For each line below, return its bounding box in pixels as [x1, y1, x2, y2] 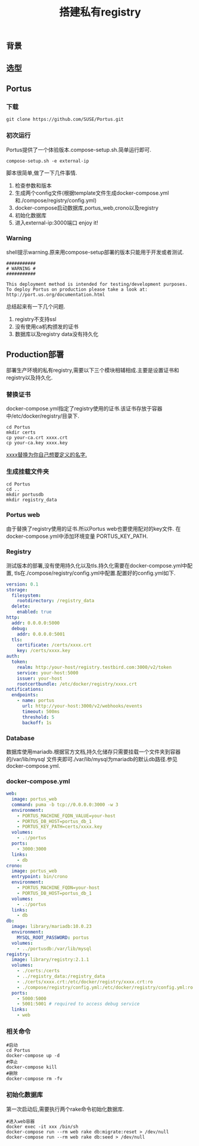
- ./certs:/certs [17, 968, 60, 974]
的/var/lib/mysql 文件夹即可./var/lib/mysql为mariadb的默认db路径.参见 [6, 755, 178, 762]
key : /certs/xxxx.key [17, 647, 70, 654]
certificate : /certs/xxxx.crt [17, 642, 92, 648]
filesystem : [11, 592, 42, 599]
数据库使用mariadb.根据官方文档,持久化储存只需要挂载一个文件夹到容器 [6, 748, 181, 755]
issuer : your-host [17, 675, 63, 681]
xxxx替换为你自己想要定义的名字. [6, 451, 88, 458]
